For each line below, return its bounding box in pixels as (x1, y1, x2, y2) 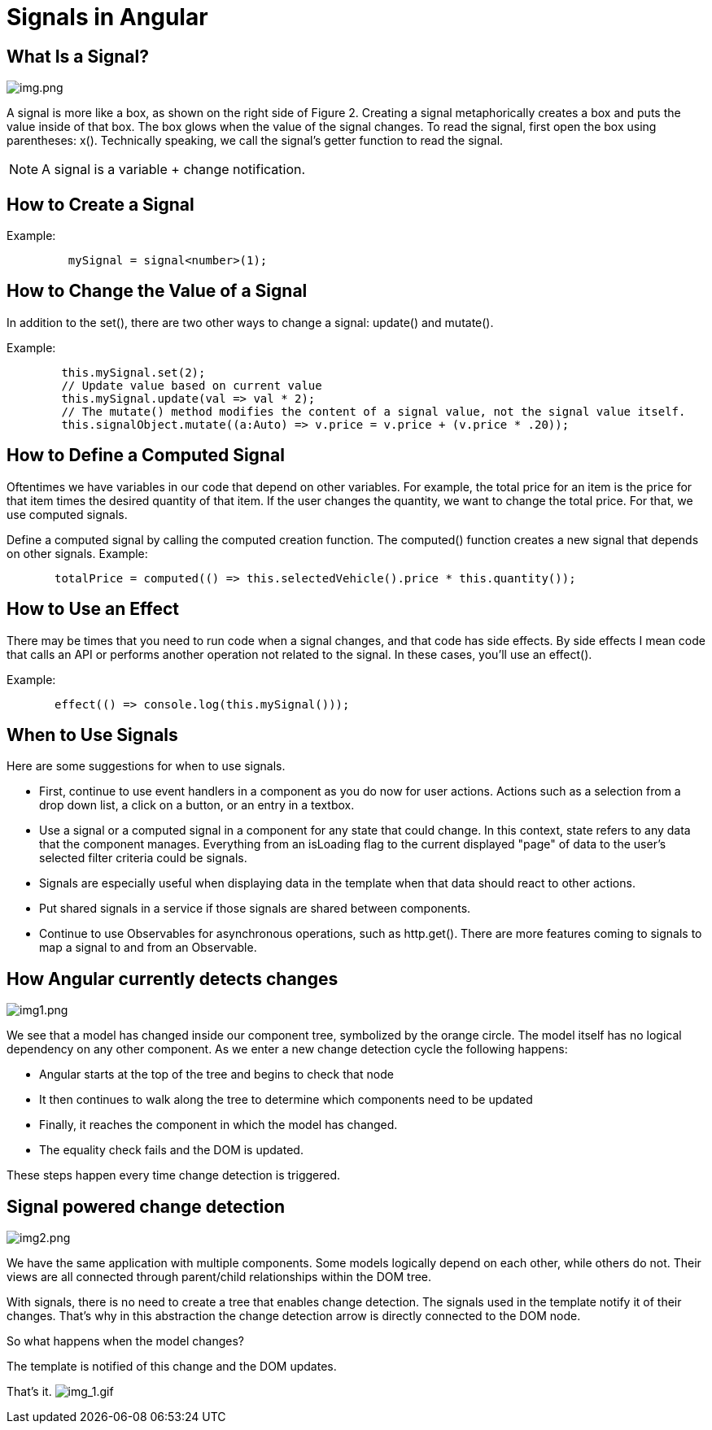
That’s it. (7, 1384, 52, 1399)
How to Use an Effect (7, 599, 179, 620)
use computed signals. (7, 507, 128, 521)
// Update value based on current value (61, 378, 322, 392)
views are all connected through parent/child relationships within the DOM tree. (7, 1270, 432, 1284)
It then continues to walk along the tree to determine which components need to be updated (39, 1092, 533, 1107)
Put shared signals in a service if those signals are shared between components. (39, 901, 471, 916)
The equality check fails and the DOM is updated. (39, 1143, 304, 1158)
